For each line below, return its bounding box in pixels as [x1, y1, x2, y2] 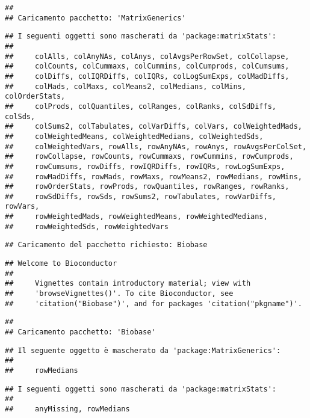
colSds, [5, 112, 36, 121]
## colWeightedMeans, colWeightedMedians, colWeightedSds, [5, 132, 264, 141]
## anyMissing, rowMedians [5, 404, 130, 413]
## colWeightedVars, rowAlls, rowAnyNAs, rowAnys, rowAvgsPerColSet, [5, 142, 307, 151]
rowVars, [5, 202, 40, 211]
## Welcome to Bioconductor [5, 259, 117, 268]
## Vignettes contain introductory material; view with [5, 279, 251, 288]
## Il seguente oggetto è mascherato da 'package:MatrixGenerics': [5, 346, 281, 355]
